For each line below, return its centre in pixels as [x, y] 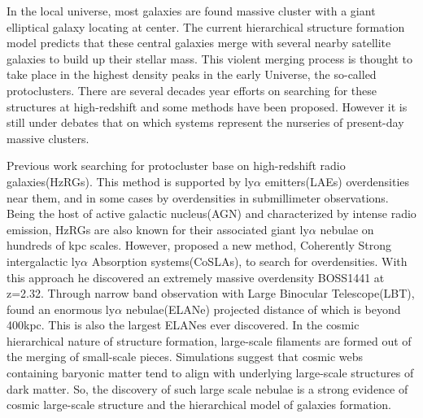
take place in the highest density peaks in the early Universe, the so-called [192, 74]
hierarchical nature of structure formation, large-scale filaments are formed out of [209, 340]
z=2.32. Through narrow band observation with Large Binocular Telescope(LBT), [211, 293]
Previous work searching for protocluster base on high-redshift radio [176, 165]
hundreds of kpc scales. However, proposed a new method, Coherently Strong [199, 245]
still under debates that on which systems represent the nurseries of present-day [205, 122]
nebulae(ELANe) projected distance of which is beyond [263, 309]
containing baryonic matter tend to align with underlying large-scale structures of [210, 373]
